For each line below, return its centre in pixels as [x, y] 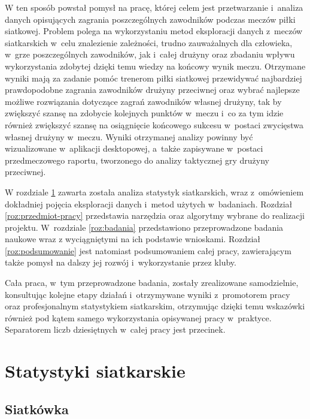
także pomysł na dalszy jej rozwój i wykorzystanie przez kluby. [121, 262]
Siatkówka [37, 409]
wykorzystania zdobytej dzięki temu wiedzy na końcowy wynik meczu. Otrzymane [155, 66]
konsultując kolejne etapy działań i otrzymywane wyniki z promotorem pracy [148, 294]
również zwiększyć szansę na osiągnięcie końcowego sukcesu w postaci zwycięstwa [154, 124]
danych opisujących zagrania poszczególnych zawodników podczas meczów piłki [150, 19]
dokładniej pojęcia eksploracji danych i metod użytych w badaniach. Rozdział [149, 204]
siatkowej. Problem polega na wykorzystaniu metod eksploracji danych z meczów [154, 31]
